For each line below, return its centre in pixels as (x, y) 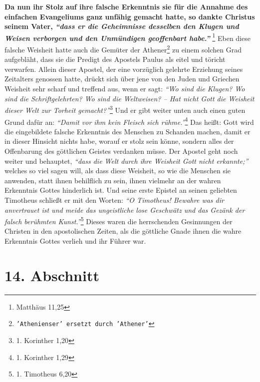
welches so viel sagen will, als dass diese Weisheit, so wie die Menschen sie (118, 171)
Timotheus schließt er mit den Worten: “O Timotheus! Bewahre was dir (114, 199)
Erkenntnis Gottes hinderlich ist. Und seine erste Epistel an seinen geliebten (121, 190)
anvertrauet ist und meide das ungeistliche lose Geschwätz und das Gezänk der (125, 209)
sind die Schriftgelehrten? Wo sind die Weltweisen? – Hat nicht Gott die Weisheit (130, 98)
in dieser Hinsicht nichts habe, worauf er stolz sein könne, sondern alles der (119, 141)
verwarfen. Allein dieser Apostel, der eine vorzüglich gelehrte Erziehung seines (124, 69)
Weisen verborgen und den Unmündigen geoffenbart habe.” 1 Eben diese (128, 37)
